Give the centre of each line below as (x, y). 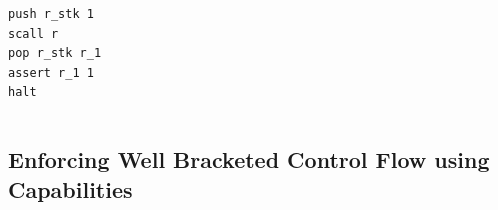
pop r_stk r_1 (55, 53)
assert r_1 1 (51, 72)
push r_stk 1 (51, 14)
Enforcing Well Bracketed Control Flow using (249, 159)
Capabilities (70, 188)
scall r (33, 33)
